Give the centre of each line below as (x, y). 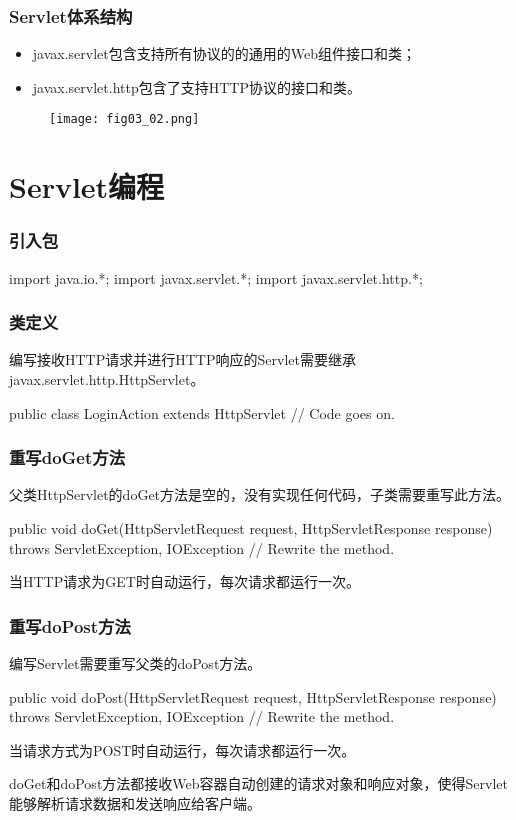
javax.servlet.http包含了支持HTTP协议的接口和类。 (196, 86)
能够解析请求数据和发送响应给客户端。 (135, 803)
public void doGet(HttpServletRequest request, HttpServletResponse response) (251, 528)
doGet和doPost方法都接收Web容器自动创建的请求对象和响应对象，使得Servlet (258, 783)
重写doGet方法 (67, 457)
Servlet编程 (87, 186)
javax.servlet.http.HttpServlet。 (107, 379)
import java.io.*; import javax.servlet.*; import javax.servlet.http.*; (216, 277)
